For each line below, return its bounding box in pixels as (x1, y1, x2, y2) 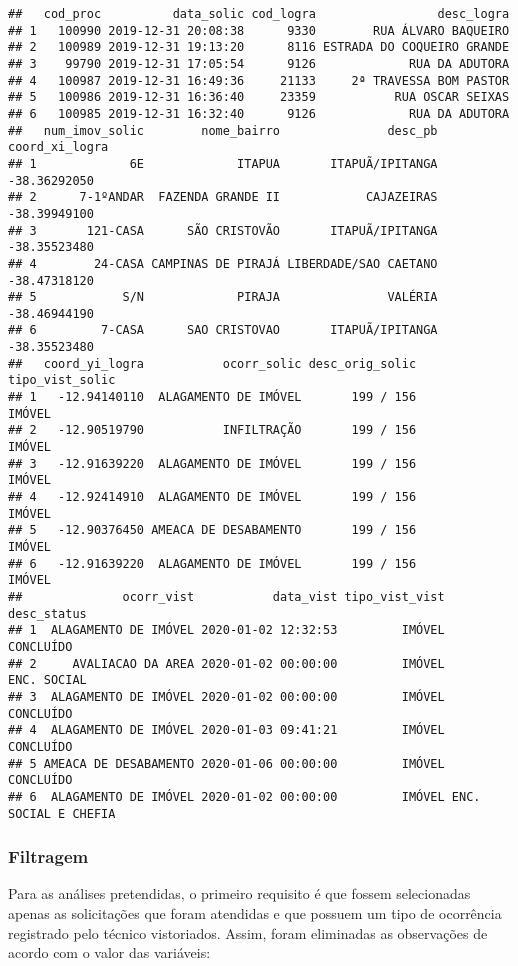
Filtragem (8, 844, 89, 869)
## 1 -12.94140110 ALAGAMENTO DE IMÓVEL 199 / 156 (8, 390, 417, 405)
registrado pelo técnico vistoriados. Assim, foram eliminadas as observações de (8, 922, 488, 943)
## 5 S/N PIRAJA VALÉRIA (8, 290, 438, 305)
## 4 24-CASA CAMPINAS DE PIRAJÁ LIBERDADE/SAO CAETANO (8, 256, 438, 271)
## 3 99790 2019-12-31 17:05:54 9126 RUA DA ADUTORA (8, 56, 510, 71)
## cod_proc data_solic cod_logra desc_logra (8, 7, 510, 21)
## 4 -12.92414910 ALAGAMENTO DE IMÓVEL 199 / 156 (8, 490, 417, 505)
